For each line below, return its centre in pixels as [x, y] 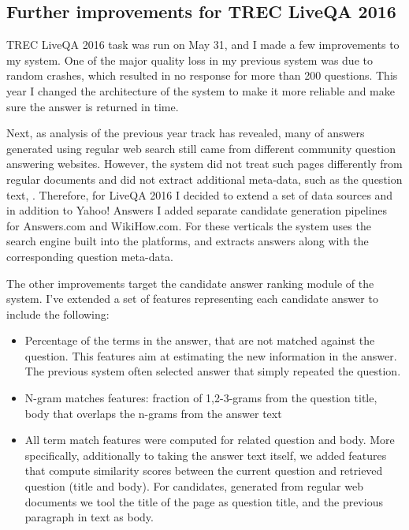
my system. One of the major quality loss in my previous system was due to [190, 60]
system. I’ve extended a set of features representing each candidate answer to [192, 299]
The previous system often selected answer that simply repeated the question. [213, 371]
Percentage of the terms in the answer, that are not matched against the [200, 340]
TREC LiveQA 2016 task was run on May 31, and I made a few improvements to [203, 45]
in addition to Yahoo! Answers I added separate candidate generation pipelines [197, 210]
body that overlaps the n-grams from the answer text [153, 413]
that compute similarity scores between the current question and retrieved [204, 470]
